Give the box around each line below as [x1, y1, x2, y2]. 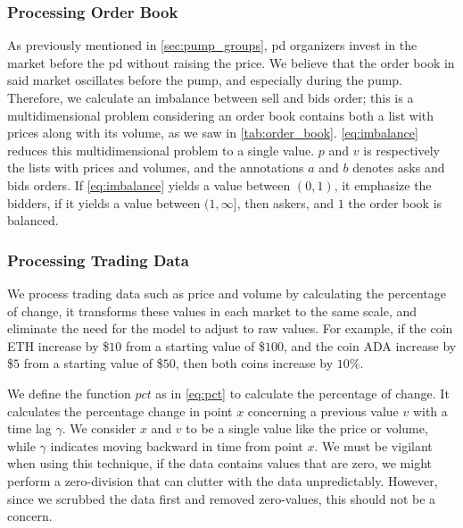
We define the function [7, 383, 131, 402]
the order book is [348, 193, 442, 212]
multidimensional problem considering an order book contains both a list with [7, 105, 434, 124]
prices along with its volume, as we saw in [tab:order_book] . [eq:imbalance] [7, 123, 418, 142]
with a [412, 401, 448, 420]
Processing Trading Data [7, 248, 189, 271]
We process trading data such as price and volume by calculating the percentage [7, 283, 446, 302]
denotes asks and [352, 158, 445, 177]
